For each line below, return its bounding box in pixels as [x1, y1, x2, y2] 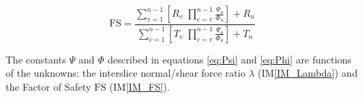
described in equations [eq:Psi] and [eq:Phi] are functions [107, 52, 352, 66]
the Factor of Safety [6, 79, 91, 94]
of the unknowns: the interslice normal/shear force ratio [6, 66, 246, 80]
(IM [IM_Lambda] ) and [257, 66, 358, 80]
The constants [6, 52, 67, 66]
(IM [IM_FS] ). [109, 79, 170, 94]
